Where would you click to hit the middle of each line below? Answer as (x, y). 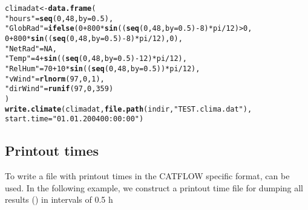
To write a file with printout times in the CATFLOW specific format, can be (147, 176)
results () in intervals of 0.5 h (59, 199)
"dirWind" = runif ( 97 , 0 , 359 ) (59, 89)
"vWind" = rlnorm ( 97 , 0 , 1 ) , (55, 79)
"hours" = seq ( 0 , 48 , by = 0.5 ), (59, 18)
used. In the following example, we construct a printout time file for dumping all (154, 187)
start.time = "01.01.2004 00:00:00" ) (74, 119)
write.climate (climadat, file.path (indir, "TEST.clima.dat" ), (129, 109)
